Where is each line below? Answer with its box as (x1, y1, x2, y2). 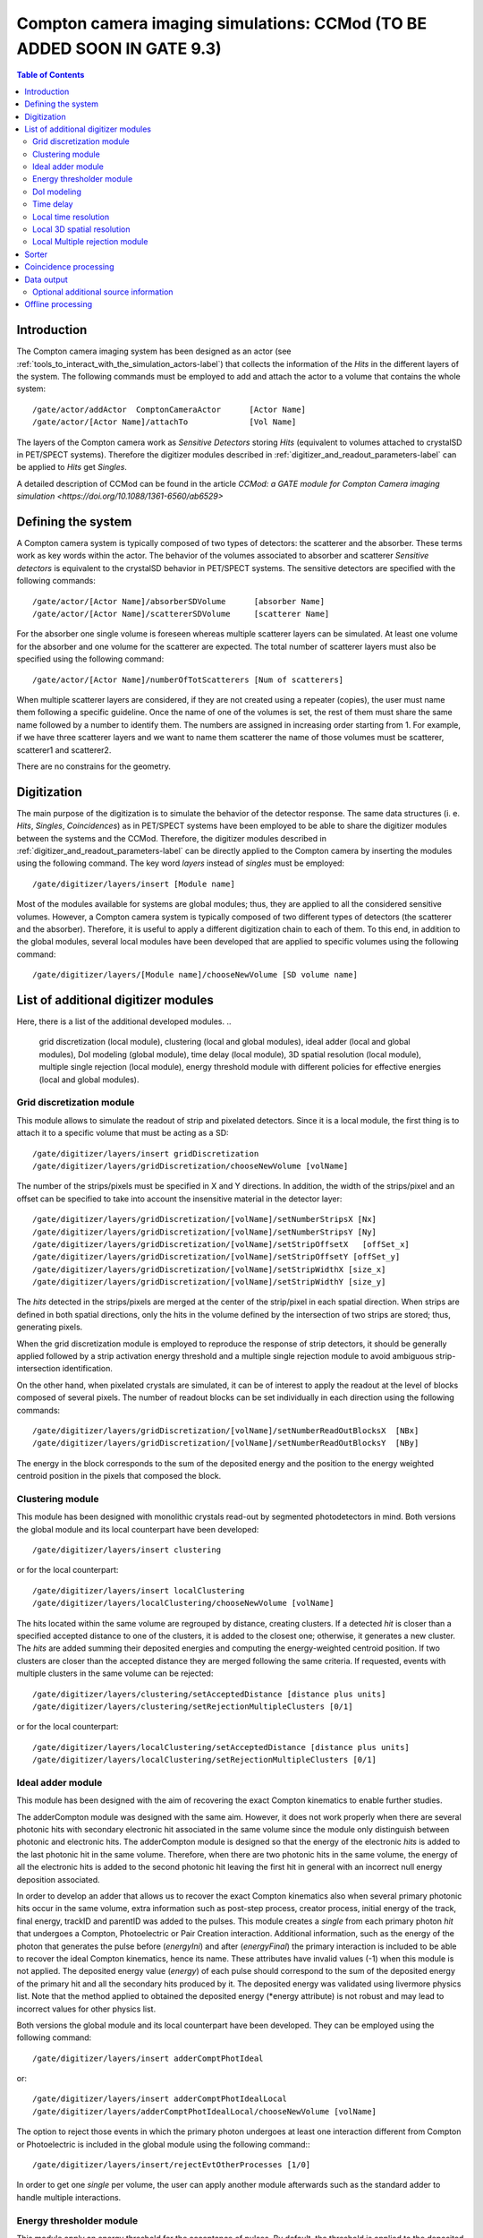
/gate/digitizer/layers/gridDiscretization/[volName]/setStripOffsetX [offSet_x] (32, 1239, 411, 1249)
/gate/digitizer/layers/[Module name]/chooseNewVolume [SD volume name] (32, 970, 358, 980)
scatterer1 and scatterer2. (16, 744, 112, 756)
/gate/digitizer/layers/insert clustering (32, 1545, 222, 1555)
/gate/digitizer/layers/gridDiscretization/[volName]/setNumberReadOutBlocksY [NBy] (32, 1438, 419, 1448)
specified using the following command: (16, 653, 165, 664)
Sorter (24, 249, 48, 260)
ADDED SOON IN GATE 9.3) (16, 38, 223, 58)
